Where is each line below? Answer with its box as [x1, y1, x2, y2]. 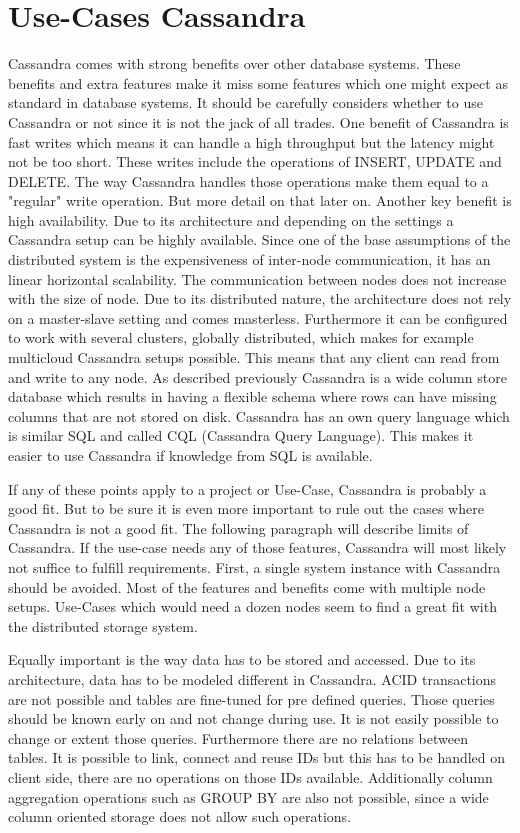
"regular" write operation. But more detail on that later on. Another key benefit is [8, 190, 512, 211]
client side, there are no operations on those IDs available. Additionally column [8, 766, 493, 787]
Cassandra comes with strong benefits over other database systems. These [8, 53, 461, 74]
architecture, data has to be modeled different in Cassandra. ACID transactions [8, 668, 497, 689]
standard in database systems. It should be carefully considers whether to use [8, 92, 483, 113]
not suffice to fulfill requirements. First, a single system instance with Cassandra [8, 556, 501, 577]
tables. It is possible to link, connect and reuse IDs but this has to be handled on [8, 747, 506, 768]
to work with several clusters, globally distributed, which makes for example [8, 327, 474, 348]
